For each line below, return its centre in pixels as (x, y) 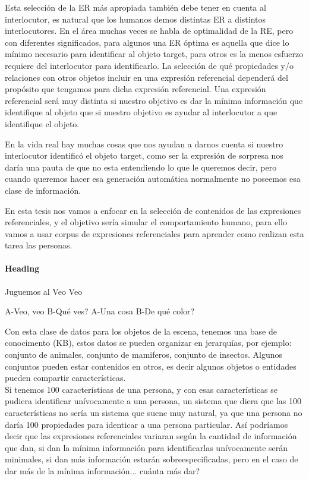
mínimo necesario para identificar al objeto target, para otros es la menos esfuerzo (154, 54)
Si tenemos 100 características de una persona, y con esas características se (141, 389)
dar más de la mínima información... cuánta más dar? (103, 470)
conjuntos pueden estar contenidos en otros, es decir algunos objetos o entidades (151, 366)
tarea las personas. (39, 245)
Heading (22, 268)
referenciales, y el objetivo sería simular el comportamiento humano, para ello (146, 222)
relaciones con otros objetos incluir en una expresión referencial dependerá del (146, 77)
